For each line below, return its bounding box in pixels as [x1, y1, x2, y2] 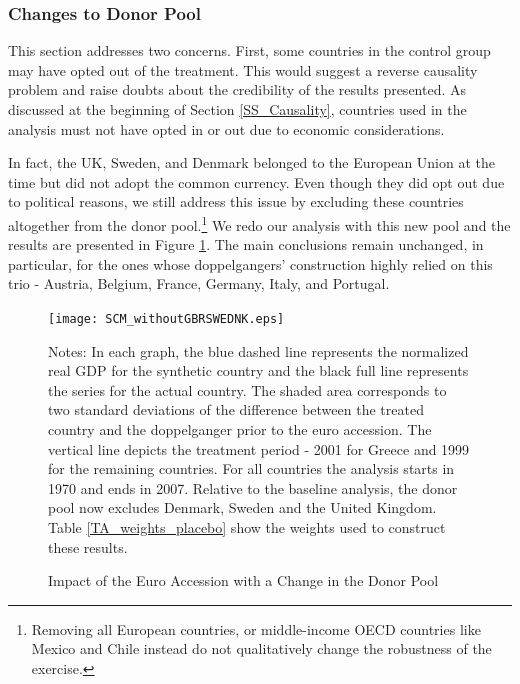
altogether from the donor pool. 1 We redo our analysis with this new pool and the [8, 211, 511, 235]
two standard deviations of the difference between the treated [48, 399, 424, 420]
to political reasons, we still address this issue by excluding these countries [8, 191, 464, 212]
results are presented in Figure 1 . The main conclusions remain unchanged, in [8, 234, 484, 255]
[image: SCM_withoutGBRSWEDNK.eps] [48, 312, 285, 326]
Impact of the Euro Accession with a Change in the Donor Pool [48, 570, 439, 591]
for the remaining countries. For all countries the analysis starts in [48, 458, 455, 479]
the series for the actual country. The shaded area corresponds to [48, 379, 447, 400]
